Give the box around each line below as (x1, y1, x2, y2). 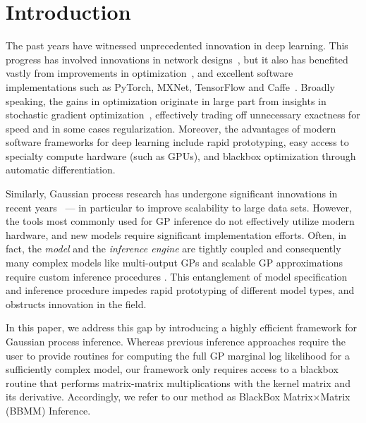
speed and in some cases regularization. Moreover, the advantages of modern (6, 121, 336, 135)
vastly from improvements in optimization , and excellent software (6, 66, 293, 80)
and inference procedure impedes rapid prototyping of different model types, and (6, 283, 355, 298)
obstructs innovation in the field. (6, 296, 147, 311)
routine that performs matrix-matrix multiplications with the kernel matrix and (6, 375, 350, 390)
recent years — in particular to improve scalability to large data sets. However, (6, 200, 352, 214)
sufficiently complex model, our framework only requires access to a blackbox (6, 362, 338, 376)
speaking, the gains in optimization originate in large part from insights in (6, 93, 327, 108)
